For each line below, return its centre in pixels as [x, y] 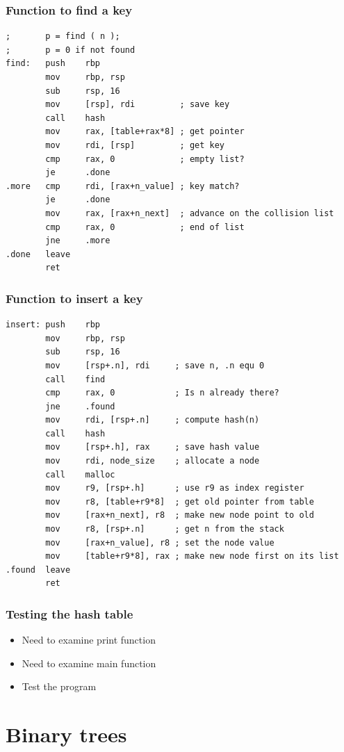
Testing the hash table [69, 613]
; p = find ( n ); [63, 36]
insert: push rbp [53, 325]
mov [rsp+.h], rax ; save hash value [153, 447]
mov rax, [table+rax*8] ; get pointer [145, 132]
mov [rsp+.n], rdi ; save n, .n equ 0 [155, 365]
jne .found [80, 406]
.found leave [38, 570]
